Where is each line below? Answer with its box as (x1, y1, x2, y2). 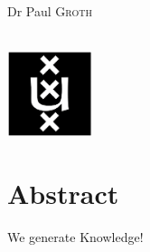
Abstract (7, 175, 119, 212)
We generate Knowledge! (7, 228, 144, 247)
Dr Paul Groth (7, 2, 92, 20)
